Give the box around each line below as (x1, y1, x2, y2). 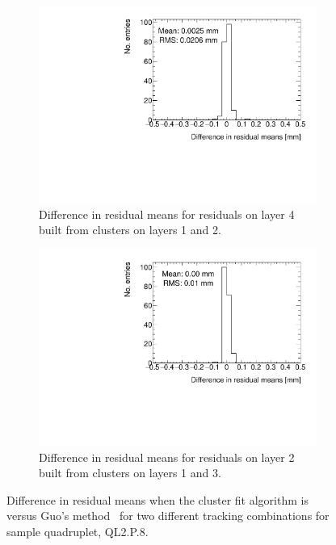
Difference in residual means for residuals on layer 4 (39, 205, 295, 222)
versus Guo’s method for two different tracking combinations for (6, 507, 330, 524)
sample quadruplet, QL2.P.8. (6, 522, 149, 539)
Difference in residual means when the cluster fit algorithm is (6, 491, 309, 508)
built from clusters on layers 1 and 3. (39, 464, 221, 481)
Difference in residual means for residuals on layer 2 (39, 448, 295, 465)
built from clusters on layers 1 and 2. (39, 221, 221, 238)
